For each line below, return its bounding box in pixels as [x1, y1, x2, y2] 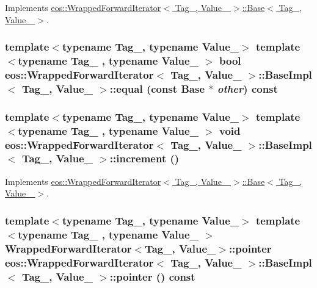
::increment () [109, 151, 180, 166]
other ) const [217, 81, 278, 96]
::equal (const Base [109, 81, 205, 96]
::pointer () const [109, 268, 195, 284]
